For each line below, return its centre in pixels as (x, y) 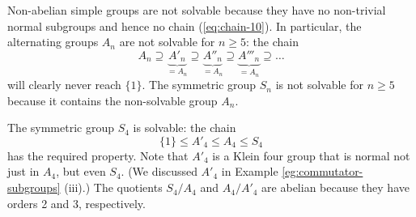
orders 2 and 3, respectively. (76, 203)
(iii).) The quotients (113, 187)
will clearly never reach (64, 85)
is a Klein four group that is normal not (311, 155)
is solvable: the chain (185, 128)
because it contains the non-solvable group (112, 100)
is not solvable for (319, 85)
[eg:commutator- (323, 171)
